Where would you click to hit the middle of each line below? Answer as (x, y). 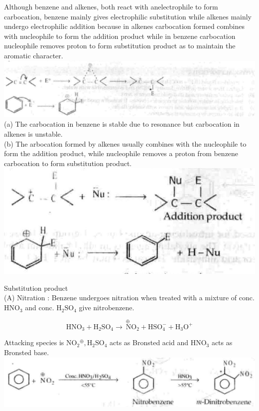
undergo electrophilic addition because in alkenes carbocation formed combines (125, 26)
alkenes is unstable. (33, 134)
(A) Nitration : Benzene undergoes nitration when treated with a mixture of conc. (129, 298)
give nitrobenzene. (107, 308)
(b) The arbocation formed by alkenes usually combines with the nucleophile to (125, 143)
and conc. (40, 308)
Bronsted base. (27, 352)
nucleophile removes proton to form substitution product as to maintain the (120, 46)
